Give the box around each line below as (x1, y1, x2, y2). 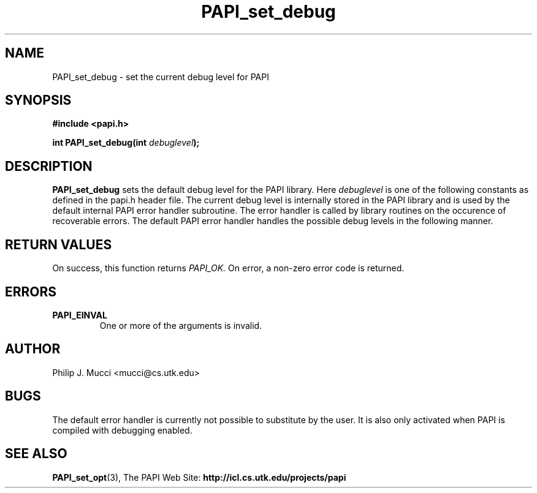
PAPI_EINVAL (52, 309, 107, 320)
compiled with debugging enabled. (52, 424, 192, 435)
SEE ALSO (5, 446, 67, 462)
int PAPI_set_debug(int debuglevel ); (52, 137, 200, 148)
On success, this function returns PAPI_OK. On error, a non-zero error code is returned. (52, 263, 405, 274)
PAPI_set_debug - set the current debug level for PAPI (52, 71, 269, 82)
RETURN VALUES (5, 236, 112, 252)
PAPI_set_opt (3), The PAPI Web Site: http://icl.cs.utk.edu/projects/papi (52, 472, 346, 483)
